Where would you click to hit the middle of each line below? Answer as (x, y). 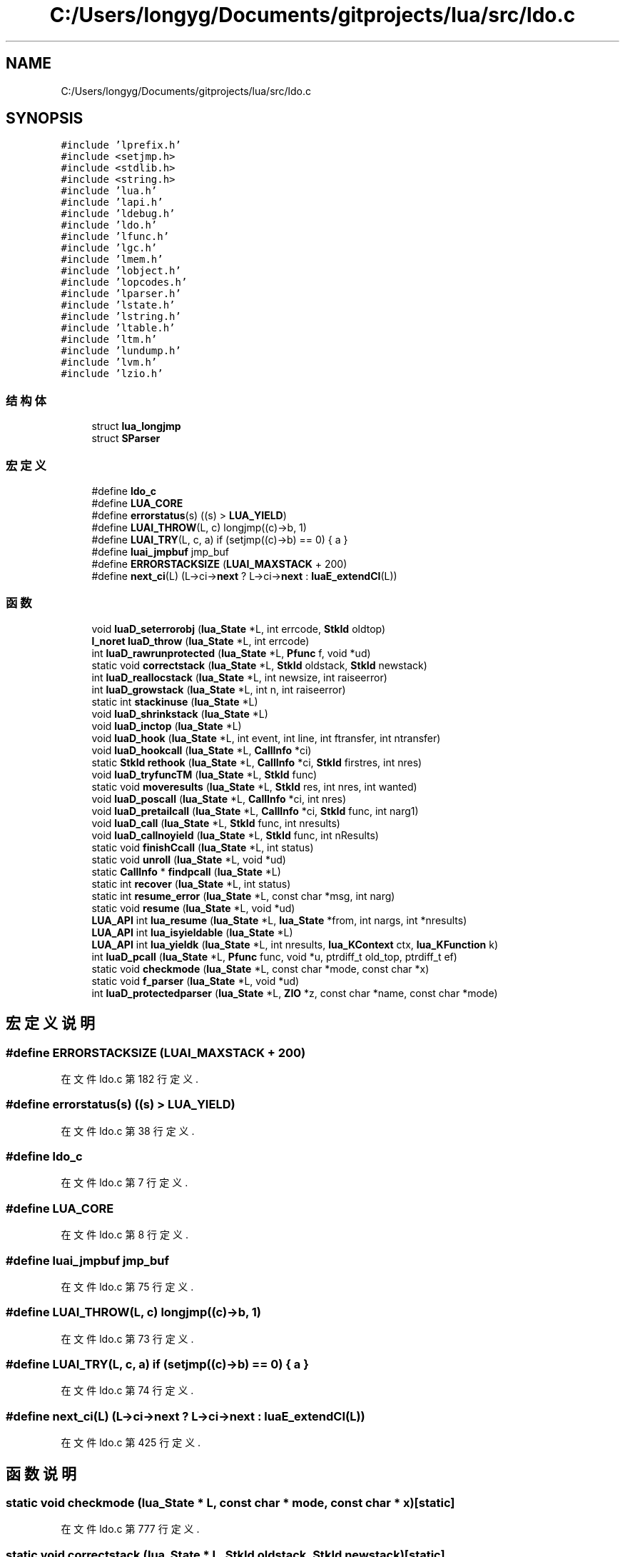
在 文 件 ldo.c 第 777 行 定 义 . (130, 1529)
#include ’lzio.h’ (112, 374)
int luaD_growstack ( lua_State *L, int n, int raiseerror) (219, 689)
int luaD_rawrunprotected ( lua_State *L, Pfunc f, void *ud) (231, 653)
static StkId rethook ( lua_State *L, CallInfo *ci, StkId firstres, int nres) (257, 762)
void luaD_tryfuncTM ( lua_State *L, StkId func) (204, 774)
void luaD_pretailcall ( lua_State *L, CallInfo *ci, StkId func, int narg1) (255, 811)
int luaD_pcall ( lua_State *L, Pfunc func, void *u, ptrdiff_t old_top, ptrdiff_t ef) (274, 956)
